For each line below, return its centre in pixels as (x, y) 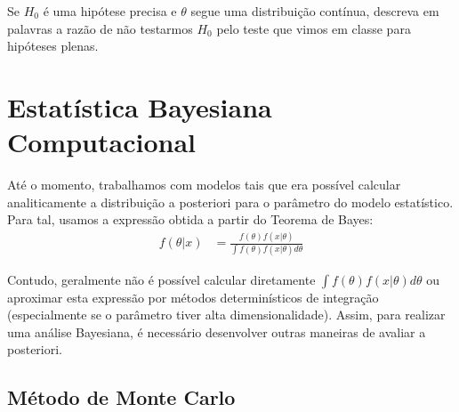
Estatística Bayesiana (140, 106)
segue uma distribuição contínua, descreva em (315, 11)
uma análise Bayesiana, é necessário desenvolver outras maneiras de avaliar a (217, 331)
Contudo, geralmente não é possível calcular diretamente (161, 279)
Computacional (101, 142)
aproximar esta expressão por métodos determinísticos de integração (193, 297)
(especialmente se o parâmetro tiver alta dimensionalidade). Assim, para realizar (226, 315)
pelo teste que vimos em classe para (314, 28)
